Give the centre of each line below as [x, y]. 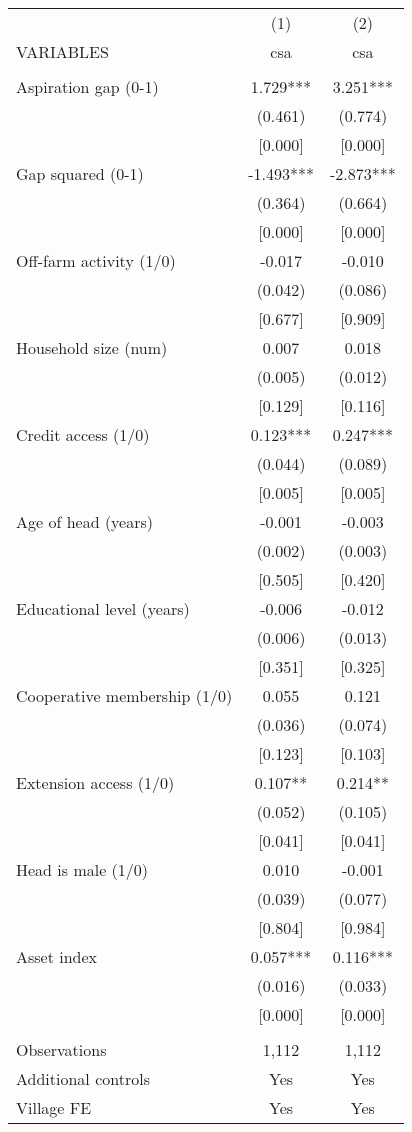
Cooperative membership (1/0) [124, 695]
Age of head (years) [85, 521]
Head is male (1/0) [82, 869]
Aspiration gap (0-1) [87, 86]
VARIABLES [62, 51]
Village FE [54, 1107]
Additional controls [83, 1078]
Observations [61, 1049]
